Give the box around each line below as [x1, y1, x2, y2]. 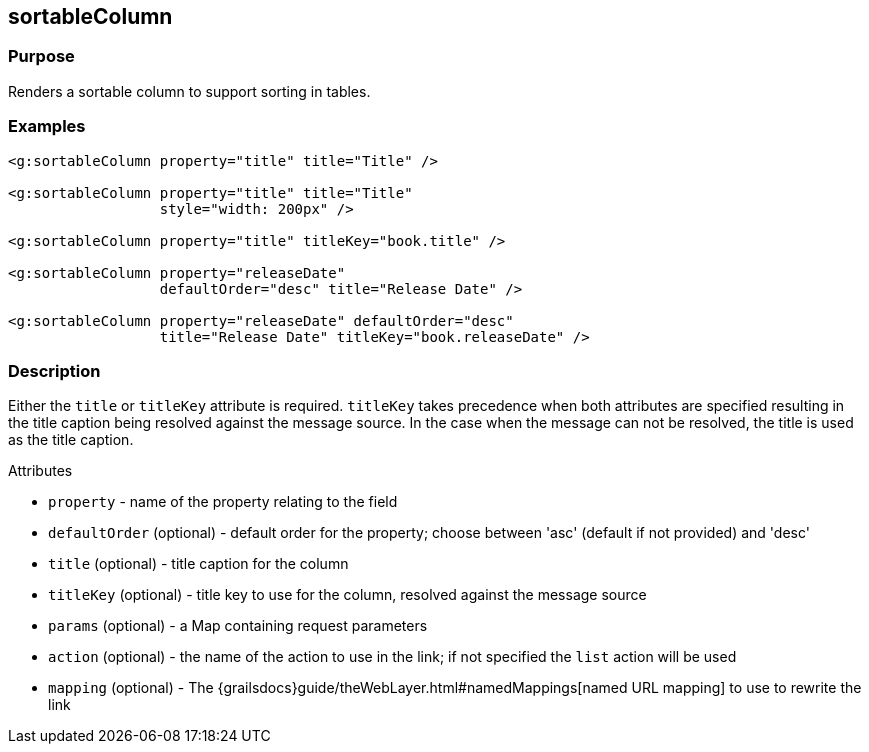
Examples [8, 116, 86, 137]
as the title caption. [8, 431, 134, 449]
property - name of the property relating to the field [48, 493, 398, 511]
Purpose [8, 46, 75, 67]
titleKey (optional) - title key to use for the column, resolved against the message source [48, 586, 647, 604]
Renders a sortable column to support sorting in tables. [8, 82, 371, 100]
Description [8, 360, 101, 381]
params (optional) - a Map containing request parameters [48, 617, 428, 635]
